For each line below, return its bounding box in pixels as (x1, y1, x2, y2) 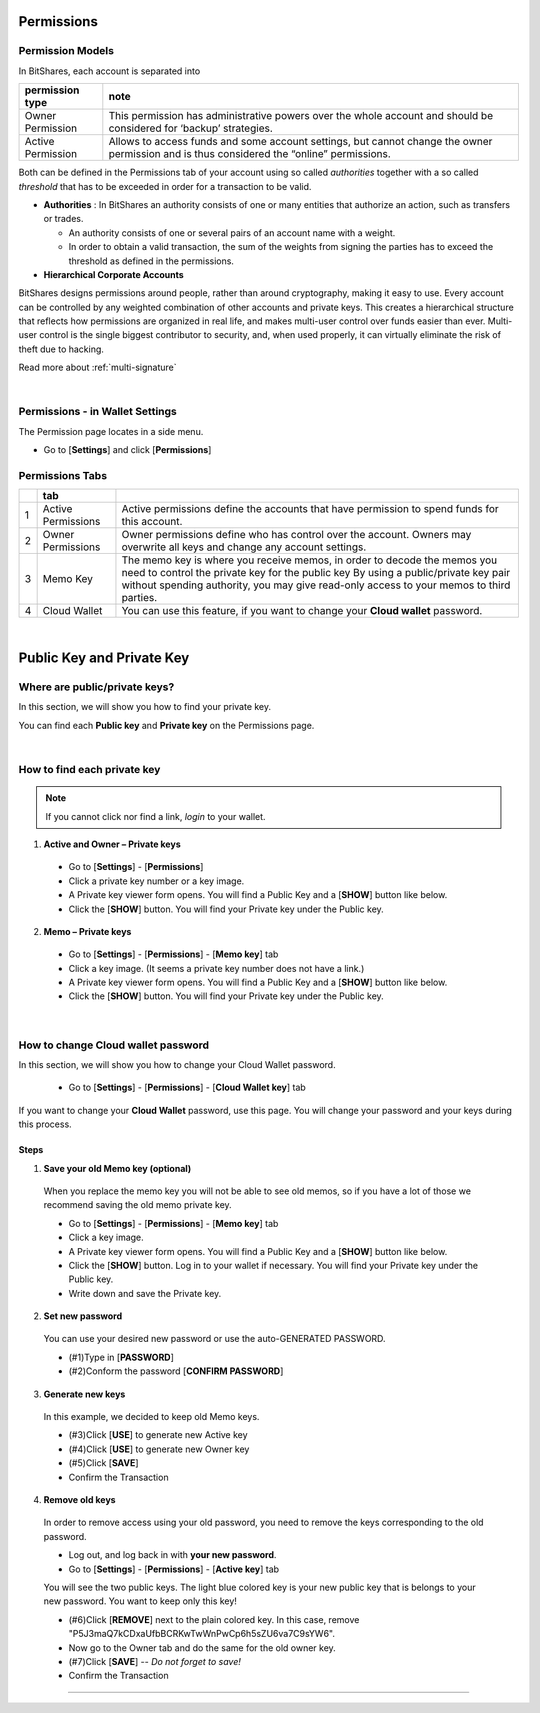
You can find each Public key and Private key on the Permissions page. (18, 719, 315, 731)
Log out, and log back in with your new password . (68, 1549, 277, 1561)
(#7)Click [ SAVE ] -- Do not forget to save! (68, 1655, 242, 1667)
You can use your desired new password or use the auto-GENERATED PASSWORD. (43, 1333, 386, 1345)
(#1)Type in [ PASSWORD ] (68, 1351, 175, 1363)
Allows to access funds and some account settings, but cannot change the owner (108, 135, 493, 149)
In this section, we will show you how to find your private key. (18, 701, 272, 713)
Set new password (43, 1310, 123, 1322)
